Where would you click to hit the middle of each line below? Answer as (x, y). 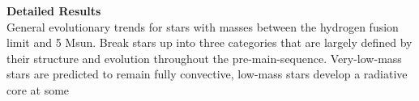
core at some (38, 89)
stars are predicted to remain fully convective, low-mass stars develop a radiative (207, 74)
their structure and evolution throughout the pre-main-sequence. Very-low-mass (204, 58)
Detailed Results (54, 11)
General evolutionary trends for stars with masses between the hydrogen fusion (203, 26)
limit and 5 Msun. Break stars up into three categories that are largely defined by (209, 42)
